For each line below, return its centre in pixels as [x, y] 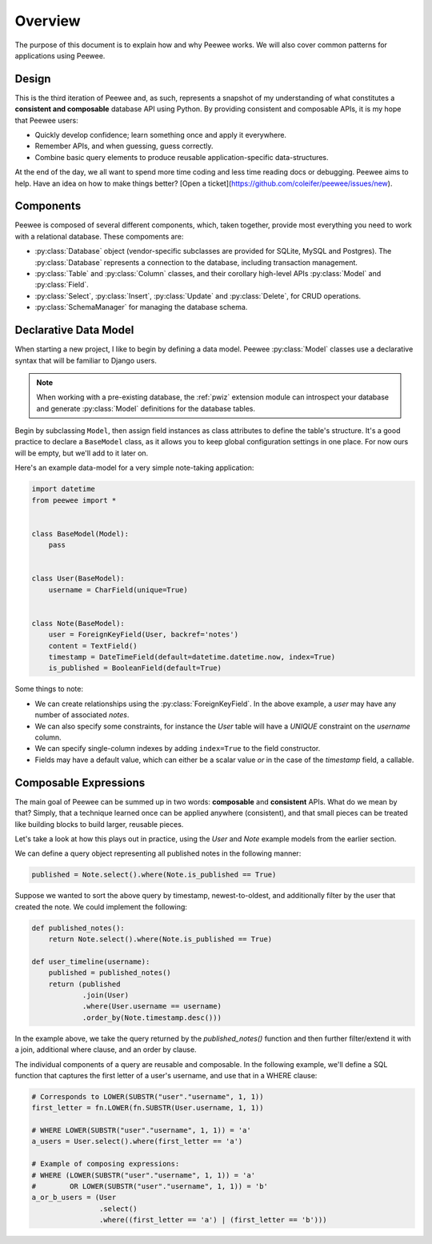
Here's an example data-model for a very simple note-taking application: [134, 468]
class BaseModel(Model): [80, 534]
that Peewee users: [47, 120]
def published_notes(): [78, 928]
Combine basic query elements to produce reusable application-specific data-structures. [182, 157]
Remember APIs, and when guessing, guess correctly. [124, 146]
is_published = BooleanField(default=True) [135, 668]
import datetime [64, 489]
